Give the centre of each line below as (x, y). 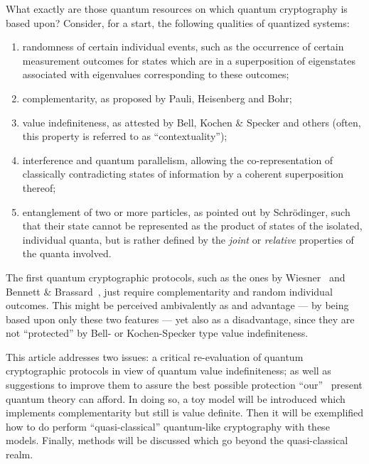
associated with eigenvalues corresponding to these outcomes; (156, 74)
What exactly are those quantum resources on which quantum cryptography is (177, 9)
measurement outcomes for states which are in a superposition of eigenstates (189, 60)
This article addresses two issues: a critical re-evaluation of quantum (155, 356)
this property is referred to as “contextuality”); (125, 136)
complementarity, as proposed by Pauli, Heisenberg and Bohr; (157, 98)
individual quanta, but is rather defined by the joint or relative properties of (188, 239)
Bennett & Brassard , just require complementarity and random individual (169, 291)
